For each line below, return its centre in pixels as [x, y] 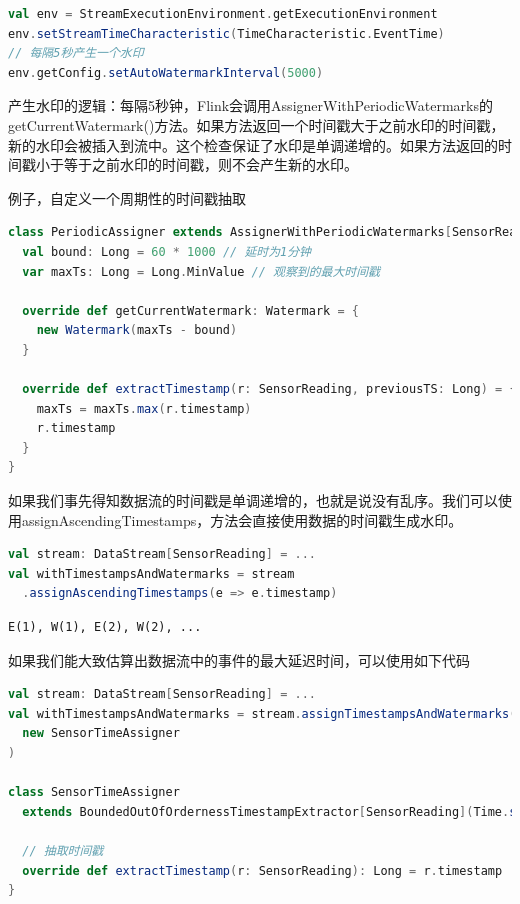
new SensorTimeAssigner [101, 733]
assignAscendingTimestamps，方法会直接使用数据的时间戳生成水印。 [242, 519]
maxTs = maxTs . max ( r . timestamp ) [144, 408]
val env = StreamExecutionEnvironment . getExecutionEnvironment [223, 14]
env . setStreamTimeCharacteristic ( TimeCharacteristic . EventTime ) [226, 33]
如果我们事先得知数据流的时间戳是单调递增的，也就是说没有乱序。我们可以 [253, 500]
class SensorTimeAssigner [94, 792]
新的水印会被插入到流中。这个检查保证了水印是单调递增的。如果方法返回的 [253, 144]
